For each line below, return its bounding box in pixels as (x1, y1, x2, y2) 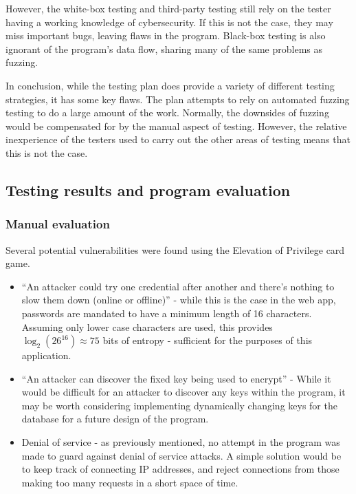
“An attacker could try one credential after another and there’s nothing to (21, 279, 335, 293)
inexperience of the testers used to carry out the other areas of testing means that (5, 132, 351, 147)
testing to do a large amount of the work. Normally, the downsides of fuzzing (5, 105, 329, 120)
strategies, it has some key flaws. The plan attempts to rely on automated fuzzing (5, 92, 350, 106)
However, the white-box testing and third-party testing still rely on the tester (5, 1, 331, 15)
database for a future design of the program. (21, 411, 209, 426)
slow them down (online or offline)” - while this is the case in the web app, (21, 292, 336, 307)
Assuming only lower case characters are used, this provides (21, 319, 273, 334)
